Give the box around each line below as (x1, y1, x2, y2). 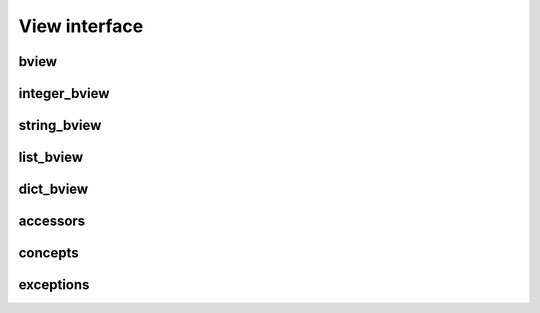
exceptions (18, 276, 90, 294)
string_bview (18, 117, 102, 134)
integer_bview (18, 85, 110, 102)
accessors (18, 213, 86, 230)
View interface (18, 15, 144, 37)
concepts (18, 245, 79, 262)
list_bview (18, 149, 84, 166)
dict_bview (18, 181, 89, 198)
